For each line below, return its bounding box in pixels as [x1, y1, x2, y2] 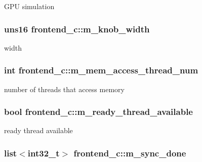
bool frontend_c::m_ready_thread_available [4, 105, 193, 118]
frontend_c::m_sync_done [73, 146, 186, 159]
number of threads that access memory [4, 84, 125, 94]
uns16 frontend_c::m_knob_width [4, 22, 150, 35]
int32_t [27, 146, 60, 159]
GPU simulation [4, 1, 55, 11]
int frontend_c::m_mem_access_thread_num [4, 64, 198, 76]
